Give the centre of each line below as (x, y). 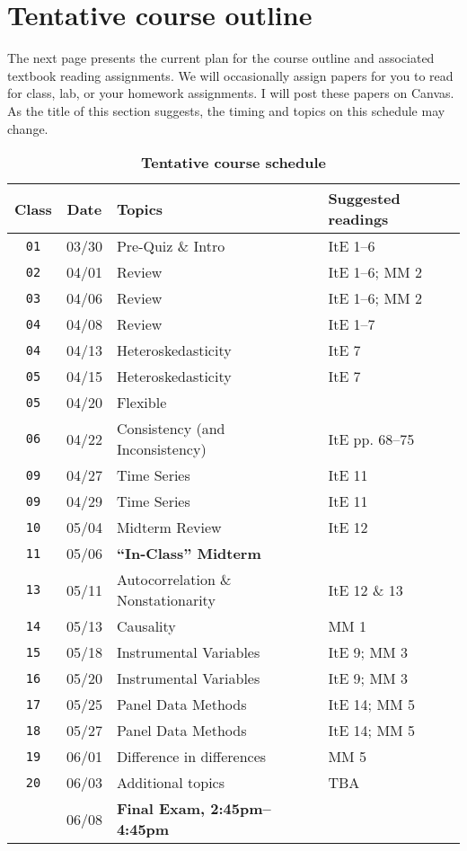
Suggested (364, 199)
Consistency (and (171, 429)
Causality (146, 626)
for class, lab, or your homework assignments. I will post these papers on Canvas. (231, 93)
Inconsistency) (161, 449)
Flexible (141, 403)
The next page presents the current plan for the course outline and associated (221, 58)
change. (28, 128)
